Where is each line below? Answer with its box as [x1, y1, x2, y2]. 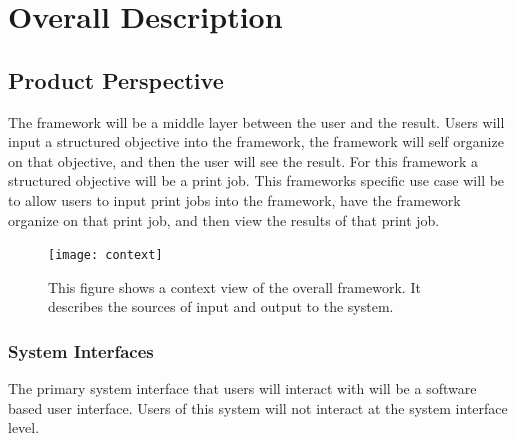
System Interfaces [8, 338, 154, 363]
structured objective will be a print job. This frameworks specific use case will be [8, 170, 505, 191]
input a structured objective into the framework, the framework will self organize [8, 131, 504, 152]
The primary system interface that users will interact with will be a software [8, 378, 477, 399]
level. [8, 417, 40, 438]
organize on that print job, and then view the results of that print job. [8, 209, 440, 230]
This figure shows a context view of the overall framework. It [48, 276, 421, 297]
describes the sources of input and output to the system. [48, 296, 394, 317]
